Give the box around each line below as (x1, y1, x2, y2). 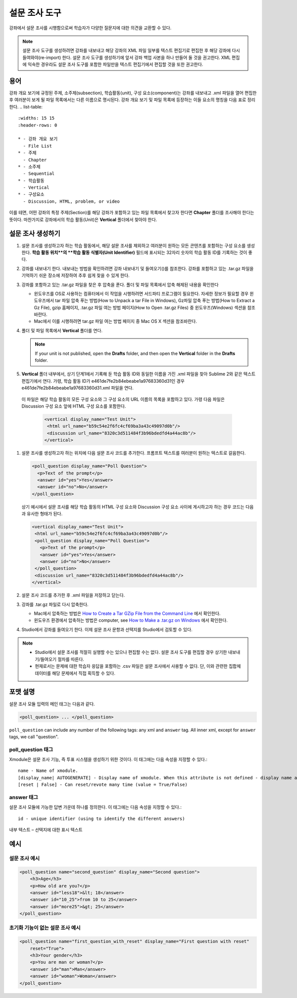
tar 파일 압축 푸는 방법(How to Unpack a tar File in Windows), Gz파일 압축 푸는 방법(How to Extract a (55, 297, 255, 303)
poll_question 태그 (9, 746, 53, 753)
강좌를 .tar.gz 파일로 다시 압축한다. (21, 601, 89, 607)
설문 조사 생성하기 (9, 230, 60, 238)
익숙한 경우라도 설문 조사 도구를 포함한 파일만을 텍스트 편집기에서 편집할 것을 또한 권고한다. (27, 61, 203, 67)
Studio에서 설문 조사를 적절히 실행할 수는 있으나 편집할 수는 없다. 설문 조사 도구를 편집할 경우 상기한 (35, 649, 227, 655)
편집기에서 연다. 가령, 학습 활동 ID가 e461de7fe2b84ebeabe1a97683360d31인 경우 (21, 378, 185, 384)
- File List (23, 143, 52, 149)
